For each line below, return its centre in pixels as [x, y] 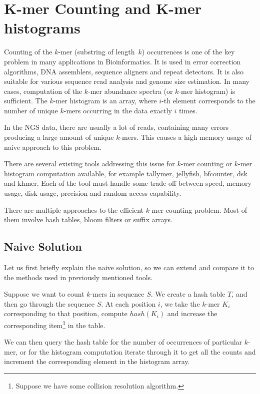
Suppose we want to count [44, 294]
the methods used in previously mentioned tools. [78, 277]
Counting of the [28, 52]
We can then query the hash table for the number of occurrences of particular [123, 342]
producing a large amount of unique [59, 137]
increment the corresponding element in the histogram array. [97, 361]
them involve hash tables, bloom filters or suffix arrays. [88, 219]
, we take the [180, 303]
